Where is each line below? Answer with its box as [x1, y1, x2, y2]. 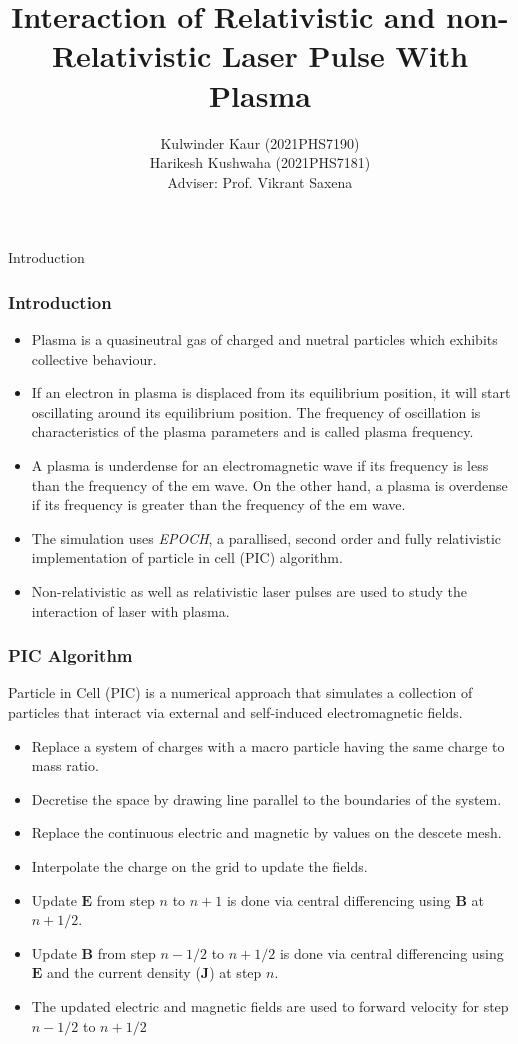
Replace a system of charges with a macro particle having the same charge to [31, 735, 505, 756]
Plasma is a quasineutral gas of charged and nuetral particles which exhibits [31, 329, 498, 350]
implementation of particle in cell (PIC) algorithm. [31, 547, 343, 568]
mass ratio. [31, 755, 99, 776]
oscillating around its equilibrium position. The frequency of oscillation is [31, 401, 481, 422]
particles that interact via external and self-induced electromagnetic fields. [8, 702, 463, 723]
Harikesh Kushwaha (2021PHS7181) [149, 152, 371, 173]
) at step [209, 962, 262, 983]
